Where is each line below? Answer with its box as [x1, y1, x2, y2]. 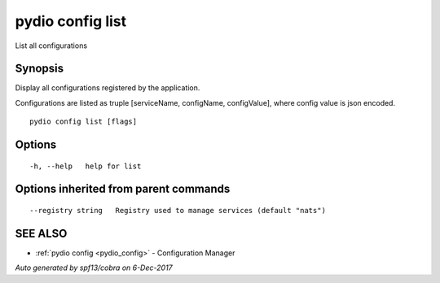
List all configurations [15, 41, 88, 50]
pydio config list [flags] [29, 117, 138, 126]
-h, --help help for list [29, 161, 142, 171]
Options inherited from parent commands [15, 182, 231, 196]
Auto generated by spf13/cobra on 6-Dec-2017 [15, 263, 173, 272]
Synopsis [15, 62, 64, 76]
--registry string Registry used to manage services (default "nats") [29, 206, 326, 216]
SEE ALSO [15, 226, 68, 240]
